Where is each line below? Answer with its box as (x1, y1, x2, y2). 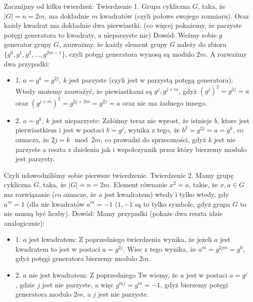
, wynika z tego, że (124, 125, 180, 135)
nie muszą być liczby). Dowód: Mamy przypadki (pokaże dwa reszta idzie (4, 208, 223, 218)
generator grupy (4, 39, 52, 49)
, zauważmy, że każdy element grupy (59, 39, 168, 49)
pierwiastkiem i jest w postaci (15, 125, 104, 135)
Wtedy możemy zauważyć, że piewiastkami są (15, 86, 152, 96)
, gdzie (15, 279, 35, 289)
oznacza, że (15, 134, 49, 144)
